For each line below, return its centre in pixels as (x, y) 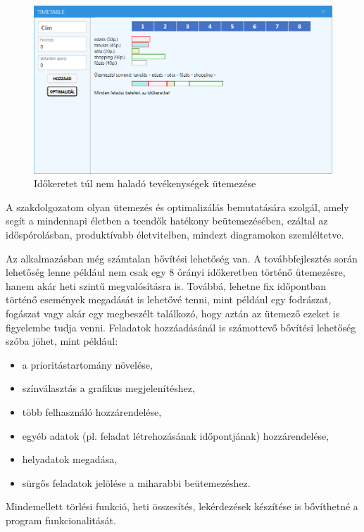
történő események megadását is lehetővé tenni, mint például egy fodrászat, (169, 299)
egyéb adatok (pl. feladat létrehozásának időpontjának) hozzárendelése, (176, 435)
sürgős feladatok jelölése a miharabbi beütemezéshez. (136, 482)
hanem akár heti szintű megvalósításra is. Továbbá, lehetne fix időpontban (166, 285)
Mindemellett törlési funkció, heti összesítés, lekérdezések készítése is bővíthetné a (182, 506)
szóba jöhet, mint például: (62, 341)
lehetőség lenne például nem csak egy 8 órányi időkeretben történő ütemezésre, (176, 272)
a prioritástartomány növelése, (87, 364)
